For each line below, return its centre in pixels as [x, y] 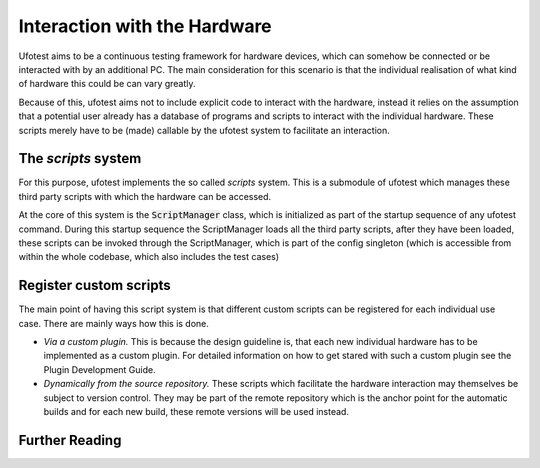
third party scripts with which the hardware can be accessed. [145, 196]
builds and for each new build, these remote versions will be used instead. [196, 411]
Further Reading [70, 440]
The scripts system [80, 158]
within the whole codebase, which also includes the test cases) [149, 257]
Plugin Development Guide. [99, 369]
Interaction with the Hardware [145, 26]
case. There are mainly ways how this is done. [114, 323]
